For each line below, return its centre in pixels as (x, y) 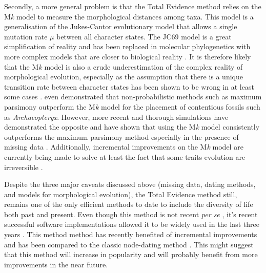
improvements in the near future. (56, 264)
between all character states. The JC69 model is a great (144, 36)
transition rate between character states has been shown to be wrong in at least (129, 86)
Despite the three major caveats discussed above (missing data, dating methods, (130, 184)
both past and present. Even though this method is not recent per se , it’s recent (131, 214)
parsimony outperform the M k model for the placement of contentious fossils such (132, 106)
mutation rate (26, 36)
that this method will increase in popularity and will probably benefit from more (131, 254)
